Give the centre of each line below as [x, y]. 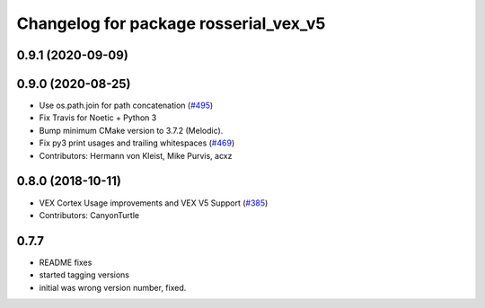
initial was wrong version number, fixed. [113, 287]
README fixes [66, 262]
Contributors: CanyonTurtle [89, 215]
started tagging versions [84, 275]
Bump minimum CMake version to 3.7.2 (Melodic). [131, 130]
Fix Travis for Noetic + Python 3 [98, 118]
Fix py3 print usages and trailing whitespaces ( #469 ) [137, 143]
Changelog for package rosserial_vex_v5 [171, 23]
